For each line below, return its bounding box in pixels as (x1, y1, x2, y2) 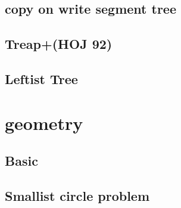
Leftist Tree (5, 69, 78, 88)
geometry (5, 110, 83, 135)
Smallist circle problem (5, 186, 150, 204)
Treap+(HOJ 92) (5, 35, 113, 53)
